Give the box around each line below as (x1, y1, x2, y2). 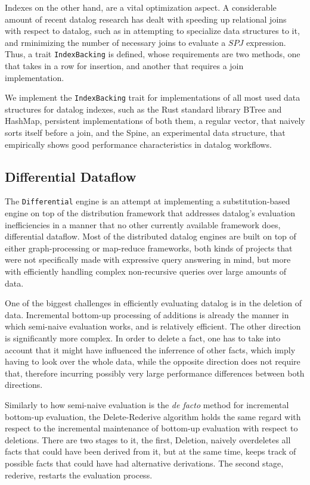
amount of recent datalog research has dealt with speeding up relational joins (5, 13, 287, 25)
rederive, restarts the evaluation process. (5, 468, 153, 481)
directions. (5, 378, 43, 391)
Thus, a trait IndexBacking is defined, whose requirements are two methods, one (5, 48, 300, 60)
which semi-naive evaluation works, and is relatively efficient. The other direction (5, 320, 301, 332)
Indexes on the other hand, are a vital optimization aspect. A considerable (5, 1, 277, 13)
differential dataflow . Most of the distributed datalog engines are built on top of (5, 230, 296, 242)
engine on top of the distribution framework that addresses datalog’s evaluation (5, 207, 296, 219)
